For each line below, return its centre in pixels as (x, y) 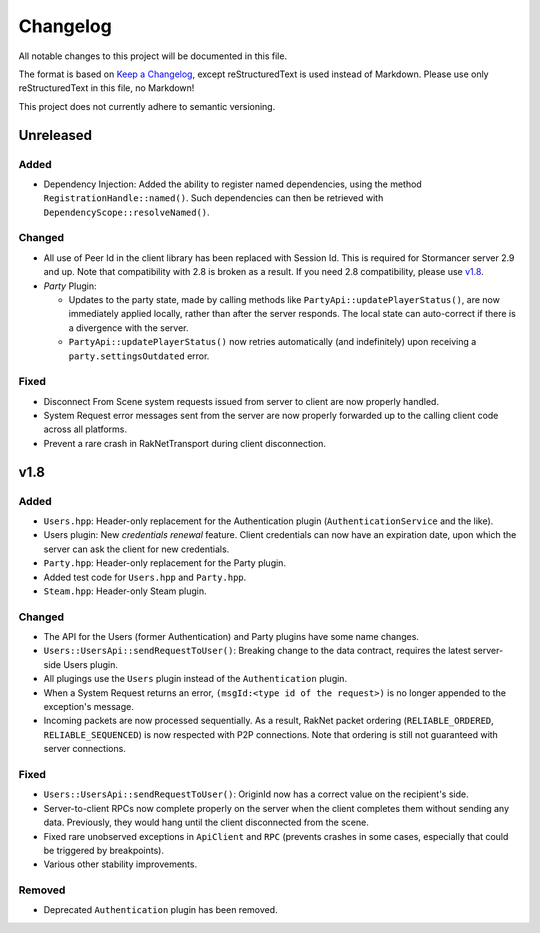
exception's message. (88, 707)
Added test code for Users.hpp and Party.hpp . (145, 577)
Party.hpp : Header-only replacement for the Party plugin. (165, 563)
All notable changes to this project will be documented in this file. (153, 56)
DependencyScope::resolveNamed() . (126, 212)
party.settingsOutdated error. (139, 356)
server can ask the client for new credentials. (136, 549)
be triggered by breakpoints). (104, 850)
